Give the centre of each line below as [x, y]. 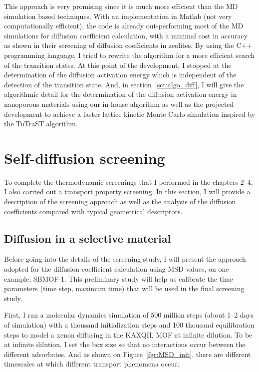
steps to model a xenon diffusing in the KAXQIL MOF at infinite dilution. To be [128, 334]
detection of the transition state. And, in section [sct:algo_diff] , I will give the [124, 84]
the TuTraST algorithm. [41, 124]
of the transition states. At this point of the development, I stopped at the [118, 65]
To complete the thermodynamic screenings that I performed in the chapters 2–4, [129, 182]
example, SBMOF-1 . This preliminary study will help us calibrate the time [119, 278]
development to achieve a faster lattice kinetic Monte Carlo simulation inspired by [130, 114]
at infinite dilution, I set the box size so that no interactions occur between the [125, 344]
